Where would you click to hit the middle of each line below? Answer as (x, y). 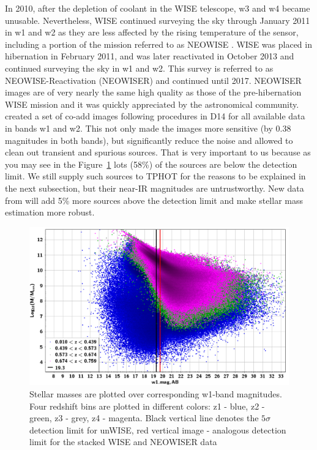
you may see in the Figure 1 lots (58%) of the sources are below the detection (151, 164)
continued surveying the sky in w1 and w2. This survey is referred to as (139, 68)
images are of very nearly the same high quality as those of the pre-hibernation (153, 92)
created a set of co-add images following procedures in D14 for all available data (155, 116)
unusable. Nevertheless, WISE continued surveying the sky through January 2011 (158, 20)
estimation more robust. (50, 212)
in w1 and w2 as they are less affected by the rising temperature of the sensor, (152, 32)
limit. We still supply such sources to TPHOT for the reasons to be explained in (155, 176)
